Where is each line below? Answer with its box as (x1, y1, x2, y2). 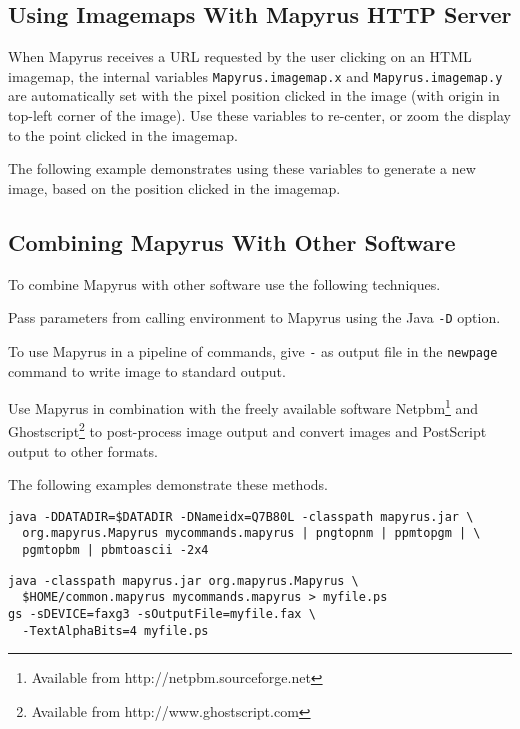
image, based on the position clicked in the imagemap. (8, 177, 341, 198)
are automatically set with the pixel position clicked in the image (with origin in (8, 85, 500, 106)
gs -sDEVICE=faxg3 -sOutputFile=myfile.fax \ (8, 607, 316, 622)
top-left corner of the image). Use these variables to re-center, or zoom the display (8, 105, 511, 126)
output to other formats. (8, 440, 158, 461)
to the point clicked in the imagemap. (8, 124, 238, 145)
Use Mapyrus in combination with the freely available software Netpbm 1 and (8, 395, 479, 418)
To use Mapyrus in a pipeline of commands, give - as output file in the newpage (8, 340, 498, 361)
